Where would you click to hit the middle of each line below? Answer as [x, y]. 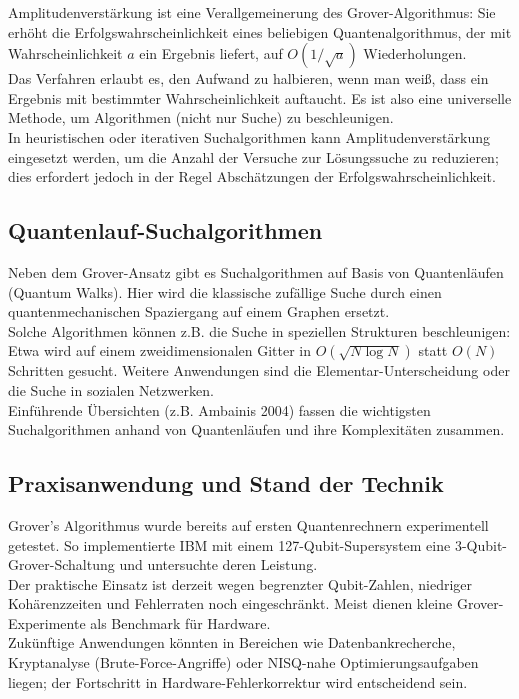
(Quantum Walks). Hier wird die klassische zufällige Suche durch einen [225, 291]
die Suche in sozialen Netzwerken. [111, 389]
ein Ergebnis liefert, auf [211, 53]
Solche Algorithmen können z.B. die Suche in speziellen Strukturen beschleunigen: [259, 330]
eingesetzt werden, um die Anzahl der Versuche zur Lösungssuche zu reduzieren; [253, 156]
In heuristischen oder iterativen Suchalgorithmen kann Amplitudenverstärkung [249, 136]
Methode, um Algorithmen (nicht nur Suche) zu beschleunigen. [201, 117]
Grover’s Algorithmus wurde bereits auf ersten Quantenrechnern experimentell [248, 524]
